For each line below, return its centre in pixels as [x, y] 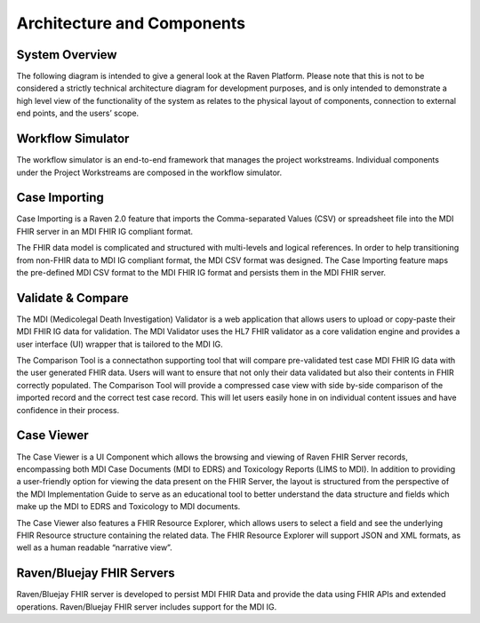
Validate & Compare [72, 298]
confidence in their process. [68, 410]
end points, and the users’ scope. [78, 113]
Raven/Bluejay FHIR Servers [96, 573]
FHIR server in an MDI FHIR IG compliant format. [105, 231]
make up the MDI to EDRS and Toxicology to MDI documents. [128, 507]
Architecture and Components [131, 23]
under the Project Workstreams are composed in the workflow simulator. [149, 172]
